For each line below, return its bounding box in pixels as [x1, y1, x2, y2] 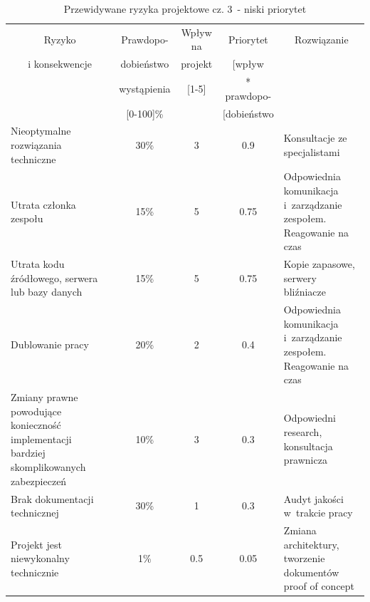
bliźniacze [283, 284, 326, 299]
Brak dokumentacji [11, 491, 94, 506]
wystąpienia [119, 81, 171, 95]
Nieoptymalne [11, 123, 71, 138]
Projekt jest [11, 536, 62, 551]
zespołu [11, 211, 43, 226]
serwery [283, 270, 317, 285]
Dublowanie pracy [11, 337, 89, 352]
